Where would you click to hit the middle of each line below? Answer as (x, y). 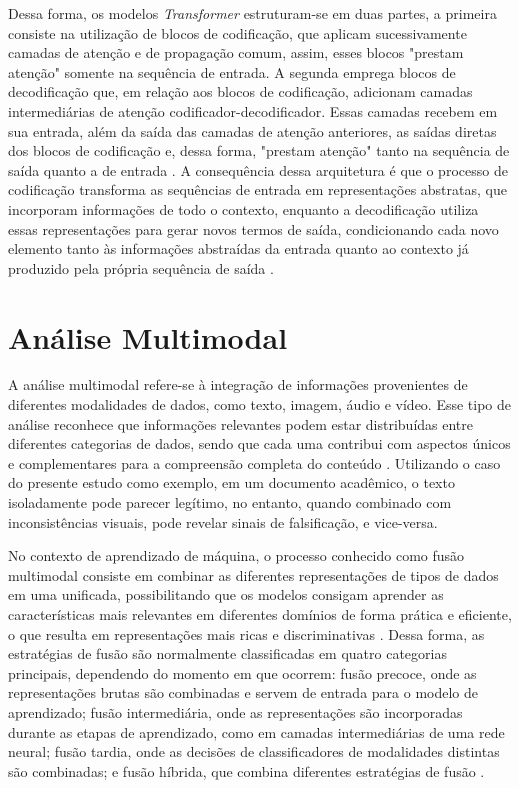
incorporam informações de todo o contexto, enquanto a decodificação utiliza (243, 208)
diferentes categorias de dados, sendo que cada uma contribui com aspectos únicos (259, 443)
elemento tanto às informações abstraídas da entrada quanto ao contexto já (238, 248)
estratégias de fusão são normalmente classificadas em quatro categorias (227, 653)
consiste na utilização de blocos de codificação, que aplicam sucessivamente (237, 32)
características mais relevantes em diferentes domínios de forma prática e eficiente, (260, 613)
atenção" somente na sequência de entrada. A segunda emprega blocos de (232, 71)
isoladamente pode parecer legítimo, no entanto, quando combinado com (230, 502)
